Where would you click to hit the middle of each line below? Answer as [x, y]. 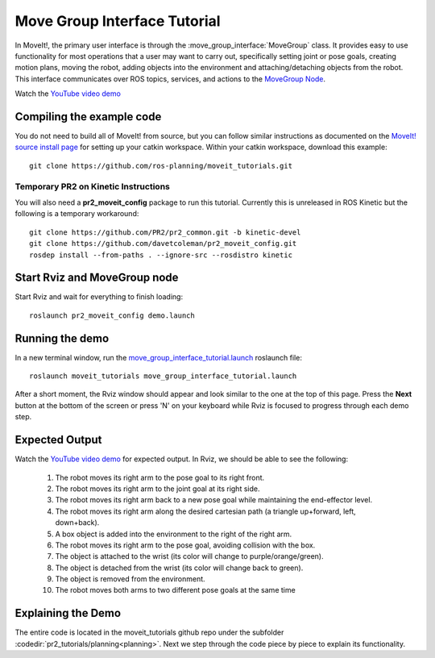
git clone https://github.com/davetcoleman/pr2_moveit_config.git [163, 244]
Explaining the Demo [68, 613]
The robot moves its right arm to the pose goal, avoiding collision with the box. [185, 545]
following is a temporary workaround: [77, 214]
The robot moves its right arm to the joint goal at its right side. [157, 489]
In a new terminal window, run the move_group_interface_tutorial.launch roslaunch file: [158, 357]
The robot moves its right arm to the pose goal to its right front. [160, 477]
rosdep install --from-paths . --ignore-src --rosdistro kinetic [161, 255]
